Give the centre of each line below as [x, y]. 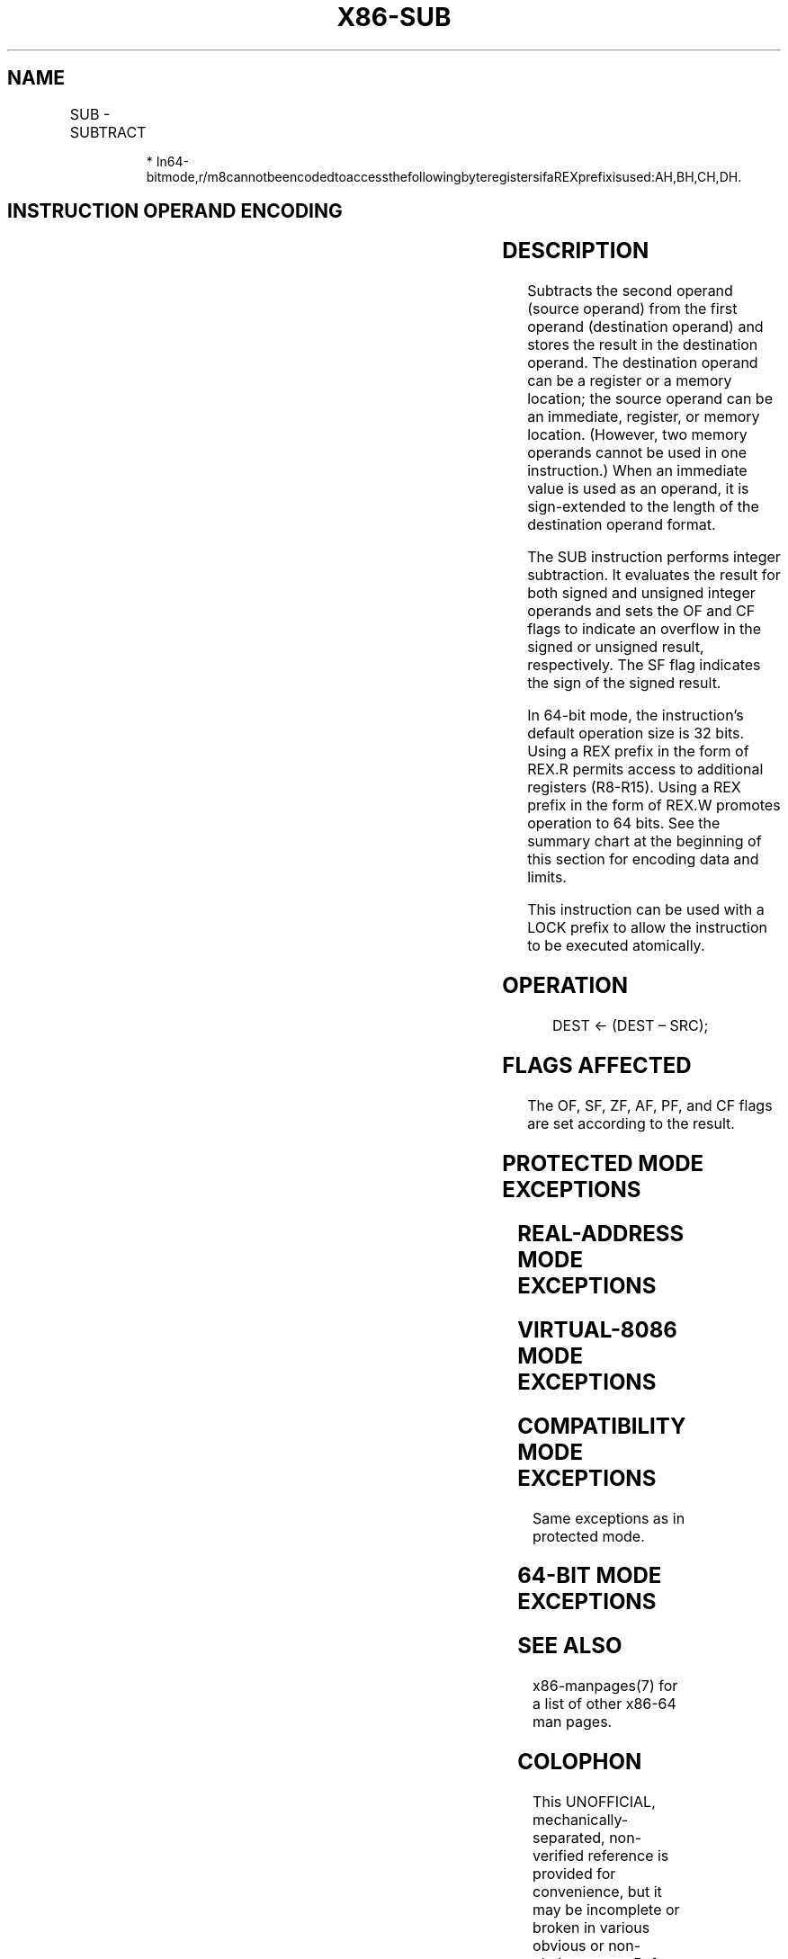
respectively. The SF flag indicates [644, 665]
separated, [569, 1838]
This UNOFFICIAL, [594, 1802]
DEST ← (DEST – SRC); [631, 1026]
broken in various [591, 1928]
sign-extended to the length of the [643, 507]
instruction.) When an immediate [637, 471]
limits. [547, 877]
